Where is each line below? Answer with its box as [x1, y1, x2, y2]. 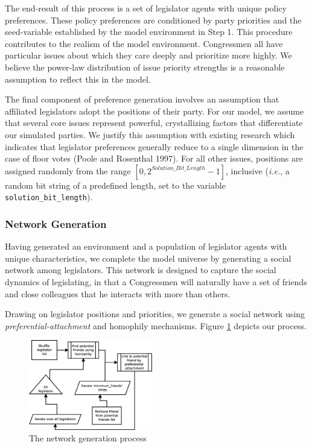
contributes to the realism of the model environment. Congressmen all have [5, 37, 283, 49]
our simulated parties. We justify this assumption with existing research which [5, 128, 295, 140]
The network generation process [29, 432, 147, 444]
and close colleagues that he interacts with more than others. [5, 287, 231, 300]
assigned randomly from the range [5, 164, 131, 177]
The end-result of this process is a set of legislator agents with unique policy [5, 2, 287, 14]
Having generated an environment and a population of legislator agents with [5, 240, 287, 253]
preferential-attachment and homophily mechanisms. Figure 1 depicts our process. [5, 319, 307, 332]
